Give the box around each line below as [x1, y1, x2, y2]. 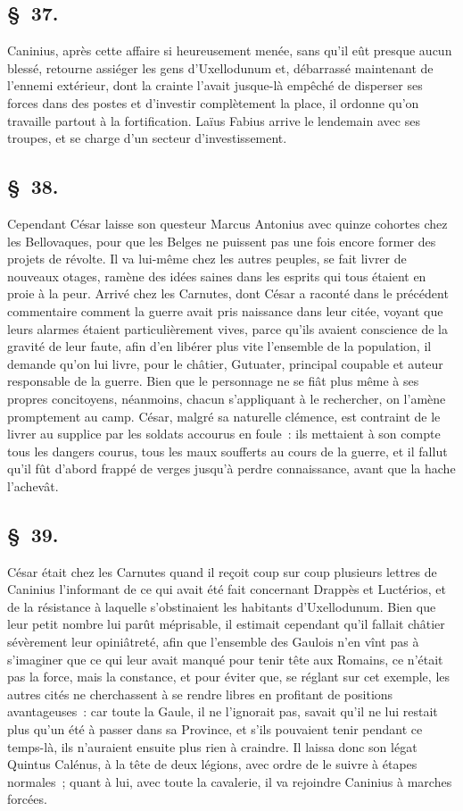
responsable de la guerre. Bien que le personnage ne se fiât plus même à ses [7, 372, 419, 390]
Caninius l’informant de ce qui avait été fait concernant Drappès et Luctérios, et [7, 580, 446, 598]
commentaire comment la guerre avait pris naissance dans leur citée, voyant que [7, 301, 443, 320]
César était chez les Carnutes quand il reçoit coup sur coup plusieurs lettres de [7, 562, 437, 581]
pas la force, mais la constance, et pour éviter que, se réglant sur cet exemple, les [7, 667, 451, 686]
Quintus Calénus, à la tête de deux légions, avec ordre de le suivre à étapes [7, 755, 418, 773]
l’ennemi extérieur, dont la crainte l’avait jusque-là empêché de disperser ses [7, 76, 423, 95]
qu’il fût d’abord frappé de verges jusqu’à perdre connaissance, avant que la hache [7, 459, 456, 478]
